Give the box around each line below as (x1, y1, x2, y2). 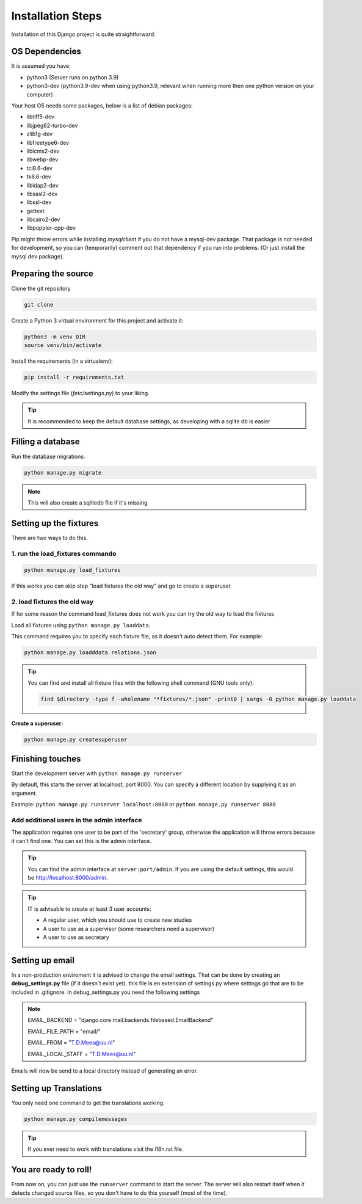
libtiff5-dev (26, 113, 55, 120)
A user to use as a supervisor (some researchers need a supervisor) (43, 925, 215, 932)
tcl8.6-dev (26, 164, 53, 172)
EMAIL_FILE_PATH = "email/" (27, 1027, 101, 1035)
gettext (26, 207, 45, 214)
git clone (24, 301, 54, 308)
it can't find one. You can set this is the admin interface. (11, 837, 152, 844)
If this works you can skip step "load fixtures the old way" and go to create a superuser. (11, 582, 232, 589)
